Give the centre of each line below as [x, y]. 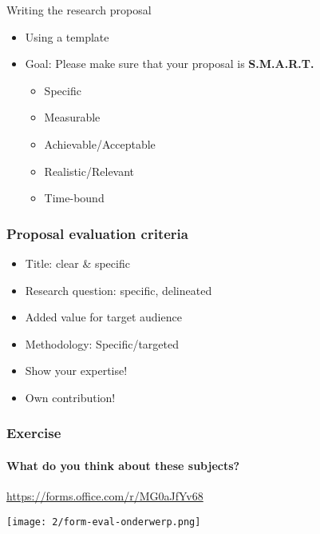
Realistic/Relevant [89, 171]
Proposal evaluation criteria [97, 233]
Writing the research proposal [79, 10]
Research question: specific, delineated [119, 290]
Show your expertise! [76, 371]
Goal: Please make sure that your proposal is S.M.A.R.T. [170, 64]
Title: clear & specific [77, 263]
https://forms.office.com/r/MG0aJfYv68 [105, 496]
